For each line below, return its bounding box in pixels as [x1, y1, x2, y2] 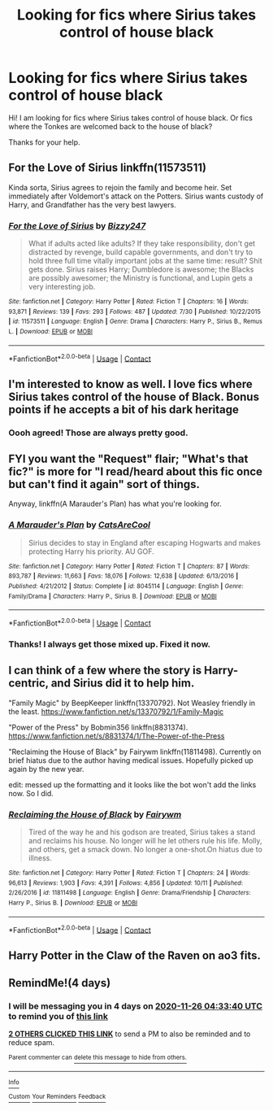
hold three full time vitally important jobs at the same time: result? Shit [28, 256, 262, 266]
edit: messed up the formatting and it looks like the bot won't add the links [8, 779, 257, 790]
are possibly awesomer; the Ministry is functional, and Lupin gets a [28, 273, 253, 283]
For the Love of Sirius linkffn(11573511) [8, 161, 207, 175]
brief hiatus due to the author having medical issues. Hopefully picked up [8, 755, 253, 765]
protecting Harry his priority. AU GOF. [28, 547, 154, 556]
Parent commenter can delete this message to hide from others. [8, 1053, 187, 1062]
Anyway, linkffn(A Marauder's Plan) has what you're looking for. [8, 499, 222, 509]
